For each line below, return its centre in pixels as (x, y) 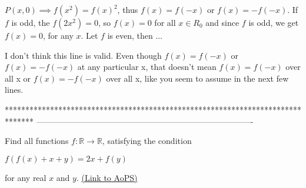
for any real (26, 177)
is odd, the (31, 22)
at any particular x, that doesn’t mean (147, 67)
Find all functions (37, 141)
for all (165, 22)
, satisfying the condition (147, 141)
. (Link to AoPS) (107, 177)
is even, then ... (135, 35)
